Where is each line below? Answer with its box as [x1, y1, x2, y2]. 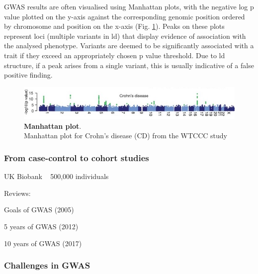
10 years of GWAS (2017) [4, 238, 82, 248]
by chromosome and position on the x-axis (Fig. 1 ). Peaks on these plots [4, 21, 225, 31]
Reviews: [4, 187, 31, 198]
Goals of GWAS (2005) [4, 204, 74, 215]
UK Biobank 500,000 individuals [4, 171, 109, 182]
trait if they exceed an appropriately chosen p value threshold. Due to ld [4, 50, 225, 60]
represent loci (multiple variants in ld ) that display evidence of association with [4, 30, 246, 41]
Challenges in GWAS [4, 259, 90, 272]
